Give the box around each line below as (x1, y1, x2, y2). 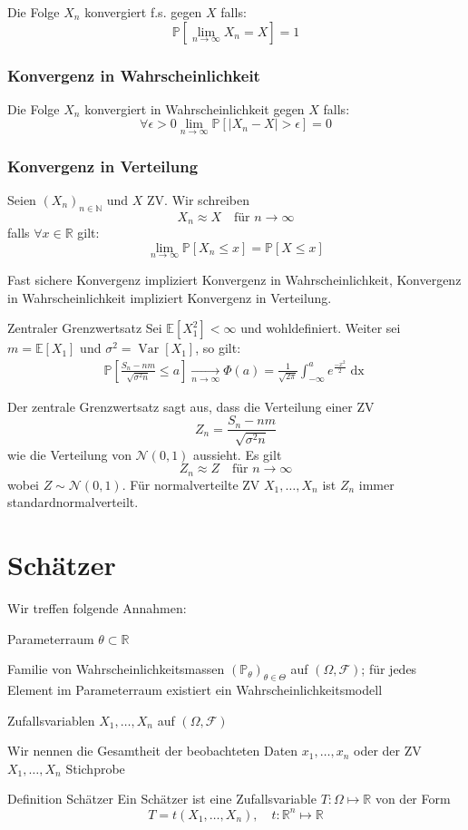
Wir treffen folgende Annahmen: (7, 599, 187, 618)
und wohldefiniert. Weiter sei (240, 318, 401, 337)
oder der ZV (354, 741, 422, 760)
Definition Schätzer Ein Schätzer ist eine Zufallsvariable (7, 789, 317, 808)
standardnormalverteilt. (7, 493, 139, 512)
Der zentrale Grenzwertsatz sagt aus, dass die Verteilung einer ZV (7, 396, 375, 415)
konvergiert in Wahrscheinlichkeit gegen (84, 99, 305, 118)
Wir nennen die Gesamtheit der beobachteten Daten (7, 741, 298, 760)
